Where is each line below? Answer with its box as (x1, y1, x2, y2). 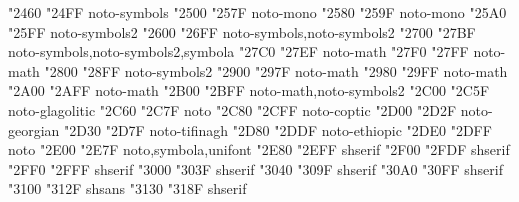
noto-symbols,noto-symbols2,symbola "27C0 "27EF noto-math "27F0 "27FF (8, 41, 469, 62)
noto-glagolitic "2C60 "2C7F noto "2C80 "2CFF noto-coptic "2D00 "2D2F (8, 99, 457, 120)
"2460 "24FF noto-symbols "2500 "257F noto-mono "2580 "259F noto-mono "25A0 (8, 2, 507, 22)
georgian (8, 119, 60, 140)
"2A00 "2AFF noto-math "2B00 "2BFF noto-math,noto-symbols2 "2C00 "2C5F (8, 80, 490, 101)
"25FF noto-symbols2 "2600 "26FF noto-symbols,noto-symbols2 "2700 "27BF (8, 21, 476, 42)
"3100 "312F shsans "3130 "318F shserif (8, 178, 247, 199)
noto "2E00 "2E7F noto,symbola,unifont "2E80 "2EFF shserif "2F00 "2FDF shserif (8, 139, 510, 160)
